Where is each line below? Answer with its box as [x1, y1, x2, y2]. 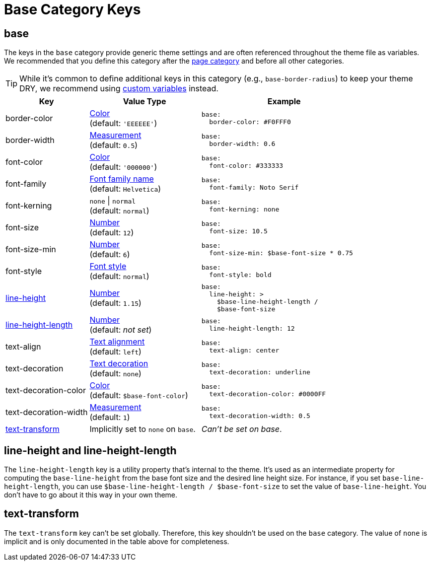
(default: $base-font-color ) [89, 390, 188, 401]
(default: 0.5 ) [89, 140, 138, 150]
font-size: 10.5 [209, 227, 268, 235]
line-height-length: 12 [209, 325, 295, 333]
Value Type [123, 96, 166, 107]
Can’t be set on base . [201, 424, 282, 434]
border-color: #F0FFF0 [209, 118, 291, 126]
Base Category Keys [4, 1, 141, 18]
